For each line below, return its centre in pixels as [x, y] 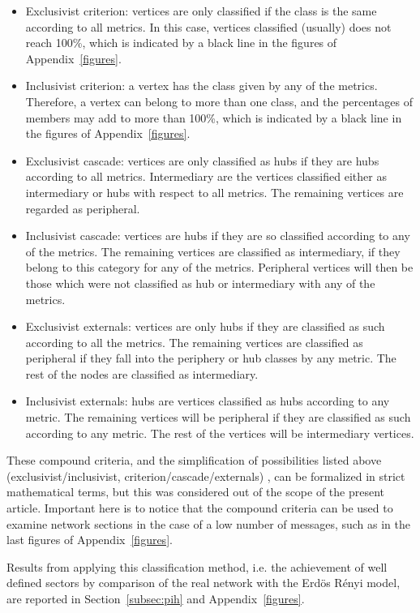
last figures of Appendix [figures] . [90, 540]
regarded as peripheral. [83, 208]
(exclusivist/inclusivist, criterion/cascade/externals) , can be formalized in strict [206, 476]
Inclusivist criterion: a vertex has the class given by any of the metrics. [201, 86]
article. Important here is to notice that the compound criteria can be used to [200, 508]
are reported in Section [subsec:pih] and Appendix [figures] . [156, 598]
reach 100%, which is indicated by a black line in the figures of [181, 43]
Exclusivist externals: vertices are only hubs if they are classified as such [205, 326]
